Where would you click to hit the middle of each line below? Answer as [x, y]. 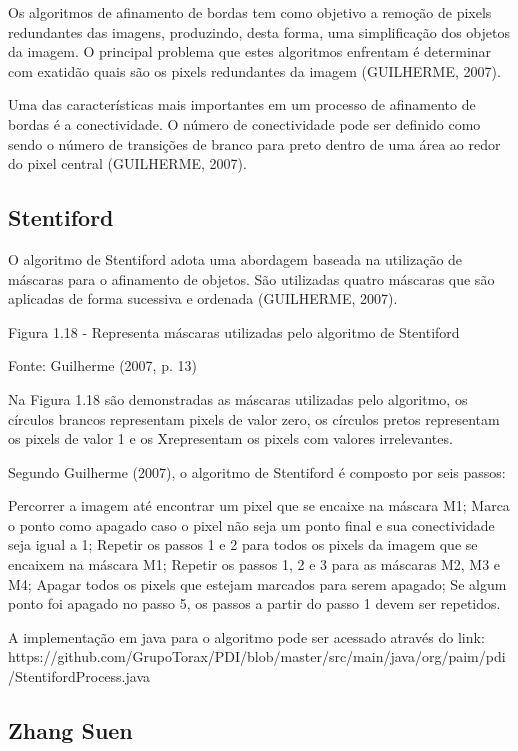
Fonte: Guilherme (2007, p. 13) [102, 365]
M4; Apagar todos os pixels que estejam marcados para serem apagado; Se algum [257, 583]
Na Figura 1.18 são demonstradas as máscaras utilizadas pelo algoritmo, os [238, 398]
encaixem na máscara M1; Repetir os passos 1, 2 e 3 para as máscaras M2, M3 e [254, 564]
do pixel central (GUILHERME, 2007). [127, 163]
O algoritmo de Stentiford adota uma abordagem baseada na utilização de [235, 258]
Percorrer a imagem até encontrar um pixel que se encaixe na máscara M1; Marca [259, 505]
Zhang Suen [70, 730]
